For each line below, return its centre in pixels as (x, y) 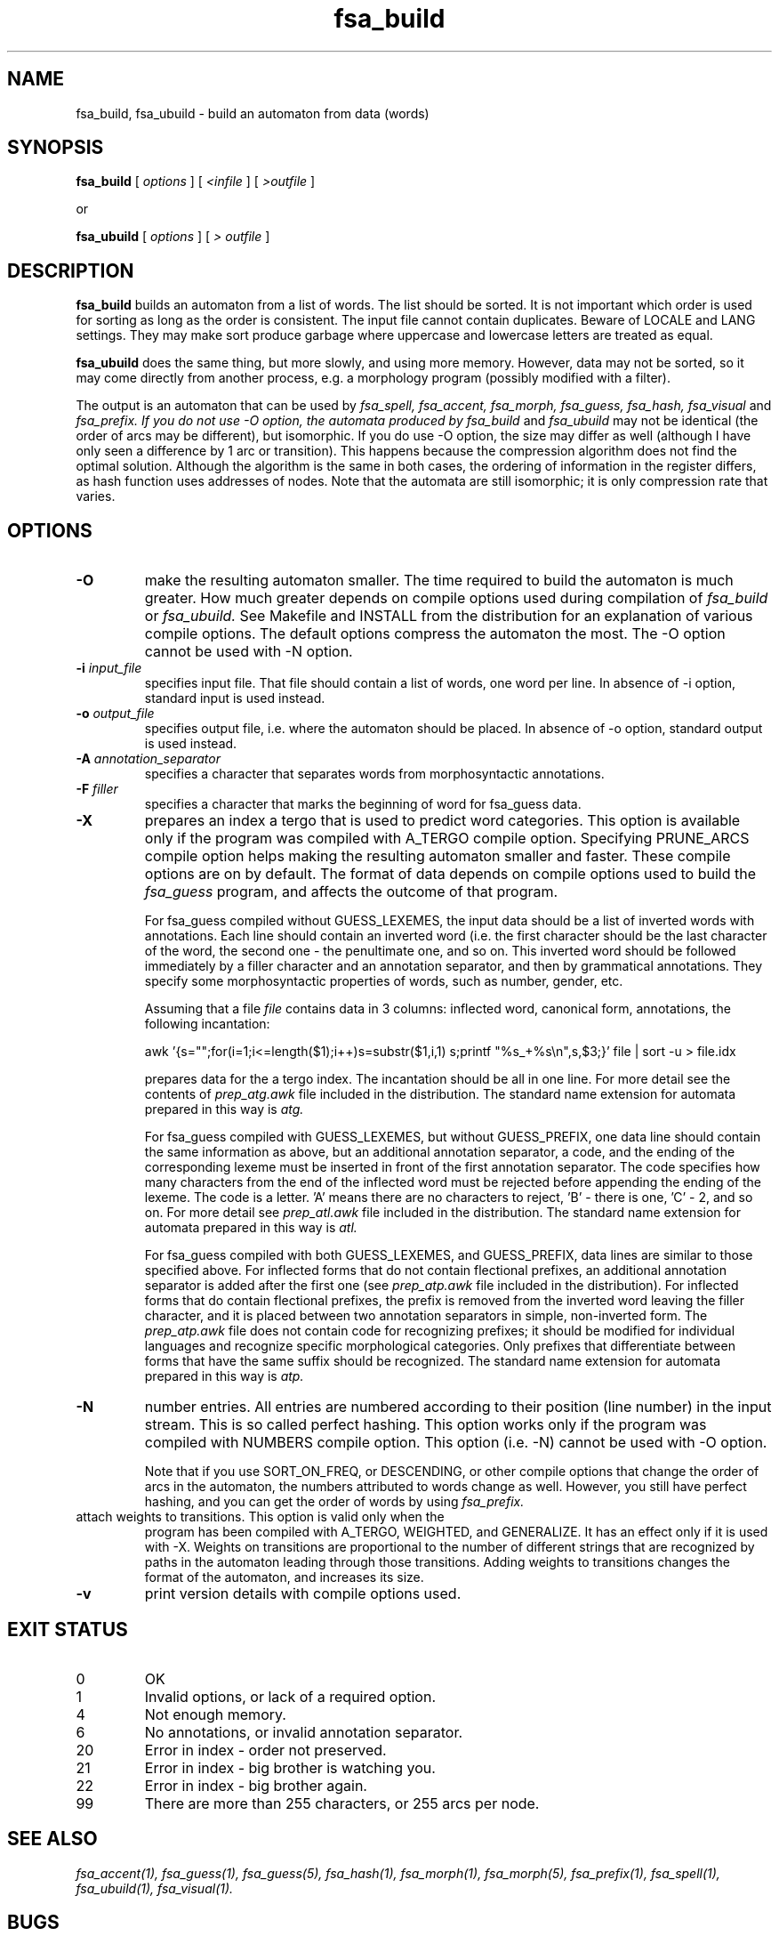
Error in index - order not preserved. (265, 1750)
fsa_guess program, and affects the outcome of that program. (351, 892)
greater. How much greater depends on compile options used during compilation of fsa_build (456, 598)
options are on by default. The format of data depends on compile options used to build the (450, 874)
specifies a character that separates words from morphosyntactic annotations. (374, 774)
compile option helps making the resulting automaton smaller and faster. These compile (438, 856)
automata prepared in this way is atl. (251, 1228)
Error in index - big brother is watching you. (290, 1767)
